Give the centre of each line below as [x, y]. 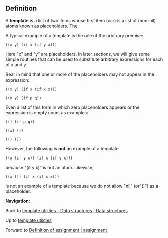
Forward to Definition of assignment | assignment [56, 230]
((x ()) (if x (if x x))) [32, 176]
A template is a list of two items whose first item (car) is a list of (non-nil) [81, 20]
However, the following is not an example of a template [62, 148]
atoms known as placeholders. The [41, 26]
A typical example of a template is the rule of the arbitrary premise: [74, 35]
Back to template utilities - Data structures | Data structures [66, 210]
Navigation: [18, 201]
